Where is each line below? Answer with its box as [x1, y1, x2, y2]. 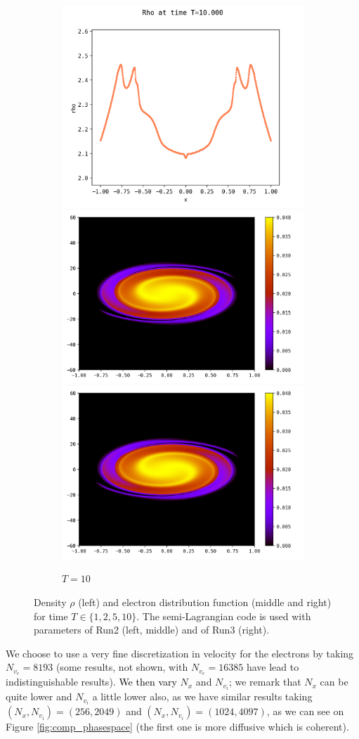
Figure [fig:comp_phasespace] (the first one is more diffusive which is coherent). [6, 719, 349, 734]
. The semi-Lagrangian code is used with [136, 608, 311, 623]
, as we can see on [266, 704, 344, 719]
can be [320, 674, 348, 689]
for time [34, 608, 68, 623]
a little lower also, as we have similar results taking [92, 689, 313, 704]
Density [34, 595, 67, 610]
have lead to [246, 660, 299, 674]
